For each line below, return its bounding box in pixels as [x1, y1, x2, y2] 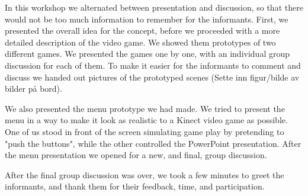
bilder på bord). [5, 82, 62, 95]
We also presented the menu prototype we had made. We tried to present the [5, 102, 285, 114]
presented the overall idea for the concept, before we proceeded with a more [5, 24, 280, 37]
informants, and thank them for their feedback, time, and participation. [5, 180, 265, 192]
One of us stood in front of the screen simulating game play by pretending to [5, 125, 284, 137]
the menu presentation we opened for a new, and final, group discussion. [5, 149, 267, 161]
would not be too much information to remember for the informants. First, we [5, 12, 288, 25]
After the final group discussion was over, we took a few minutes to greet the [5, 168, 284, 181]
